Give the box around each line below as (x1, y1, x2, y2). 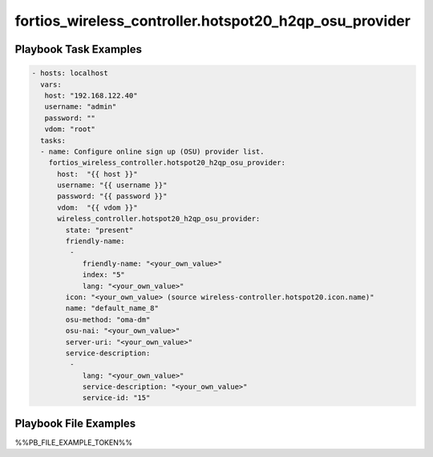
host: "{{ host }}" (57, 169, 138, 178)
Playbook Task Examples (14, 42, 143, 56)
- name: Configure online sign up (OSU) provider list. (40, 146, 265, 156)
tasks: (40, 136, 67, 145)
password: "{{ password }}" (57, 192, 168, 201)
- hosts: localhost (31, 69, 108, 78)
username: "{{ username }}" (57, 181, 168, 190)
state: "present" (65, 225, 134, 235)
